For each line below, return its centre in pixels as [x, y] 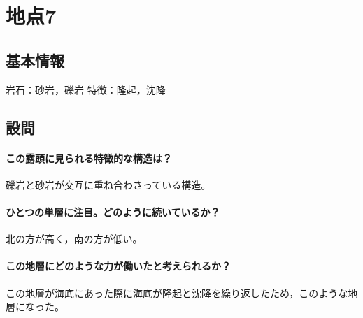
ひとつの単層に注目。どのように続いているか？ [113, 211]
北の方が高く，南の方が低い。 [74, 239]
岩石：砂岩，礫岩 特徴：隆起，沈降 [86, 89]
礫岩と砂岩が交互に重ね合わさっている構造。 [108, 184]
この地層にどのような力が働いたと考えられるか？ [118, 266]
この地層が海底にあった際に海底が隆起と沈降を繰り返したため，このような [177, 292]
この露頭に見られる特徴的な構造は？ [89, 158]
